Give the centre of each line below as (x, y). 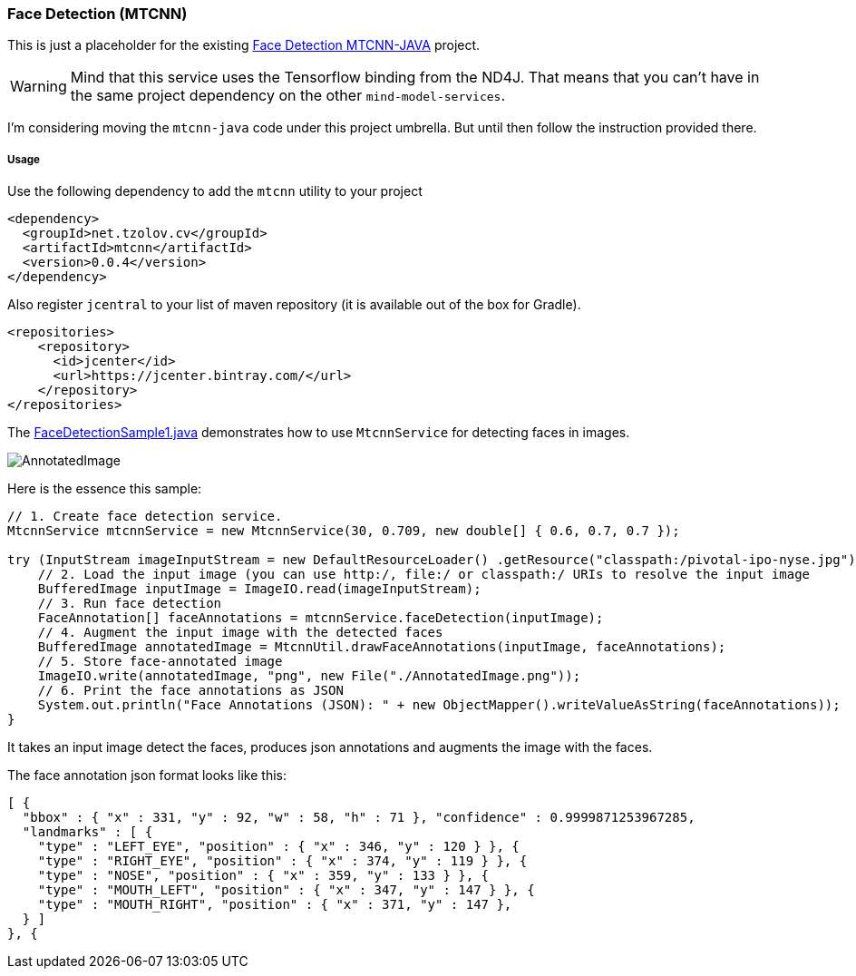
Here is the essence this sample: (105, 489)
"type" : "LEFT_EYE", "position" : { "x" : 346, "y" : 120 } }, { (278, 847)
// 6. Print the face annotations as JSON (190, 691)
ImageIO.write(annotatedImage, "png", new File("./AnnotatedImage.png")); (309, 676)
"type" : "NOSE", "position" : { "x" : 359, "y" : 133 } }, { (263, 876)
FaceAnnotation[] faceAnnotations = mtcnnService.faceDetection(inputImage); (321, 618)
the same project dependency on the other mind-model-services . (287, 96)
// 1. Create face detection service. (145, 517)
